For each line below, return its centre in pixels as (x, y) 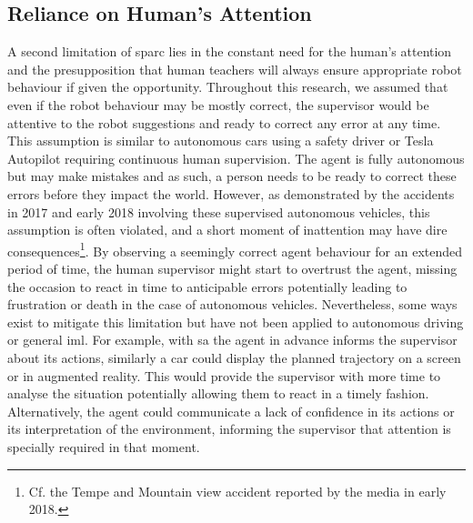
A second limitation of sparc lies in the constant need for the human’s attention (230, 51)
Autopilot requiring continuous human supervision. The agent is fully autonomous (236, 158)
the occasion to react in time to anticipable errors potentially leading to (207, 286)
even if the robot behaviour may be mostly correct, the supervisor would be (218, 104)
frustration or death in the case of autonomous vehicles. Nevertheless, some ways (232, 304)
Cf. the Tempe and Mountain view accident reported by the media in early (237, 491)
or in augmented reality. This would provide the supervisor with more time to (224, 375)
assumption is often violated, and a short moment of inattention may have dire (227, 230)
